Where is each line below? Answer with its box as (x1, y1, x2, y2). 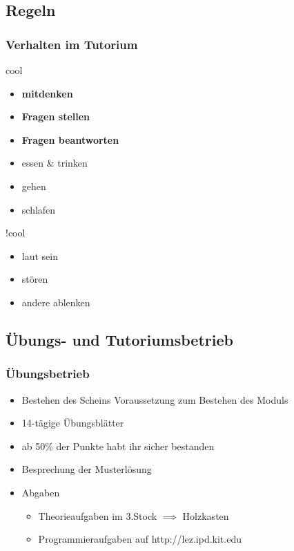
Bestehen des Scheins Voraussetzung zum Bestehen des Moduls (21, 392, 288, 407)
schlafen (21, 202, 56, 216)
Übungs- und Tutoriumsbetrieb (6, 328, 233, 350)
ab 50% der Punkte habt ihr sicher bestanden (21, 438, 215, 453)
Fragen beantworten (21, 132, 119, 147)
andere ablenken (21, 295, 90, 309)
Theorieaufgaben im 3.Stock (38, 508, 157, 523)
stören (21, 272, 48, 286)
